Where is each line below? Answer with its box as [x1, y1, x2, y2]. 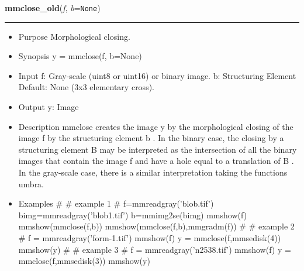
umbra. [18, 177, 44, 190]
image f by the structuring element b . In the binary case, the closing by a [18, 132, 284, 144]
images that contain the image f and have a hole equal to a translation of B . [18, 155, 294, 167]
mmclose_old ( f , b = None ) [5, 2, 101, 13]
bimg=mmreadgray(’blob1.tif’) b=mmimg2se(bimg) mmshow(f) [18, 208, 247, 221]
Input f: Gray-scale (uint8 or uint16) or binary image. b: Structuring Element [18, 69, 296, 81]
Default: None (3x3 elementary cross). [18, 81, 154, 93]
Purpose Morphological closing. [18, 30, 130, 42]
